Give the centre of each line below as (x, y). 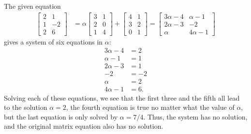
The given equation (32, 6)
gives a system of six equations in (53, 41)
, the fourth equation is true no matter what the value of (150, 107)
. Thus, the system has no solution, (195, 116)
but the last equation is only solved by (61, 116)
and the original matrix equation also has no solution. (84, 126)
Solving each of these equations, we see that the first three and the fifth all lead (122, 97)
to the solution (26, 107)
